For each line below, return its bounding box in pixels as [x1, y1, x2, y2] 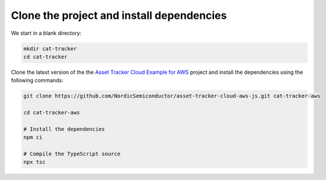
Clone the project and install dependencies [11, 9, 227, 22]
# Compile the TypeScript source [23, 150, 121, 158]
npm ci [23, 134, 43, 141]
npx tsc [23, 159, 46, 165]
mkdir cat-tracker [23, 45, 77, 52]
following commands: [11, 77, 63, 84]
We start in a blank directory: [11, 30, 82, 37]
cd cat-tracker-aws [23, 109, 80, 116]
